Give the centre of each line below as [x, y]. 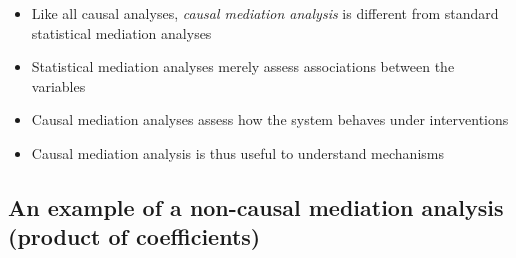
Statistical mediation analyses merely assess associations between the [243, 66]
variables [58, 85]
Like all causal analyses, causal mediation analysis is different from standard [265, 13]
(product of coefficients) [134, 236]
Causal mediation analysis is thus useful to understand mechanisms [237, 152]
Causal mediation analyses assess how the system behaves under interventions [270, 119]
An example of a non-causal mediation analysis [256, 206]
